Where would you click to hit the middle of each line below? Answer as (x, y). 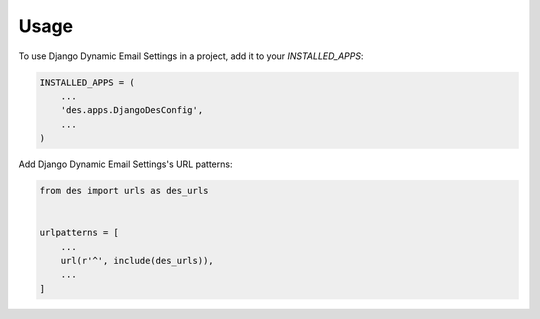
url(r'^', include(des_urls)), (137, 261)
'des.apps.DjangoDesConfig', (132, 110)
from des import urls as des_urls (124, 191)
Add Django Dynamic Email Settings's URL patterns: (125, 164)
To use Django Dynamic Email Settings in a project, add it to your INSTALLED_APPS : (191, 56)
